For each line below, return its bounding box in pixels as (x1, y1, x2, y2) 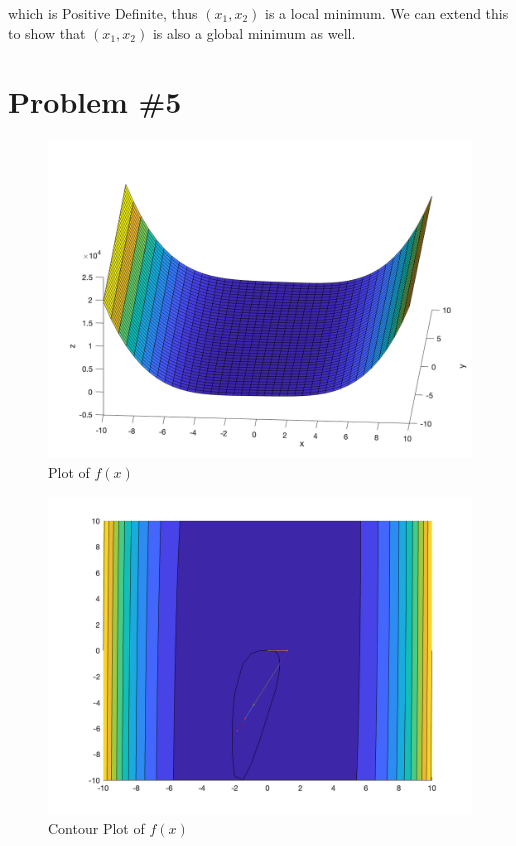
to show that (8, 22, 86, 43)
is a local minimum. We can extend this (265, 3, 509, 23)
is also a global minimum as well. (152, 22, 356, 43)
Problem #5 (8, 81, 182, 122)
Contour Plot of (48, 818, 145, 839)
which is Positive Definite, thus (8, 3, 198, 23)
